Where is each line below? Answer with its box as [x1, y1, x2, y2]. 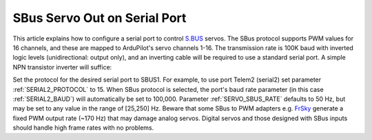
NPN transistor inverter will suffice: [12, 62, 112, 71]
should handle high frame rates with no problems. [12, 124, 154, 132]
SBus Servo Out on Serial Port [12, 10, 187, 25]
